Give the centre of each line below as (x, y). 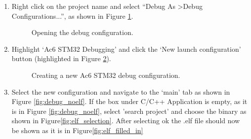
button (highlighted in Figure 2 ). (61, 58)
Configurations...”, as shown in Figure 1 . (72, 16)
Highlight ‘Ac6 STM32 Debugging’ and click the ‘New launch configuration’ (126, 49)
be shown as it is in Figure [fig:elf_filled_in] (77, 130)
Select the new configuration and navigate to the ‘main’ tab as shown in (121, 91)
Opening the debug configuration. (82, 32)
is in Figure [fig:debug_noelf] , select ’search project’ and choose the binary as (129, 111)
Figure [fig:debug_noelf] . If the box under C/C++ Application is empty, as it (129, 101)
